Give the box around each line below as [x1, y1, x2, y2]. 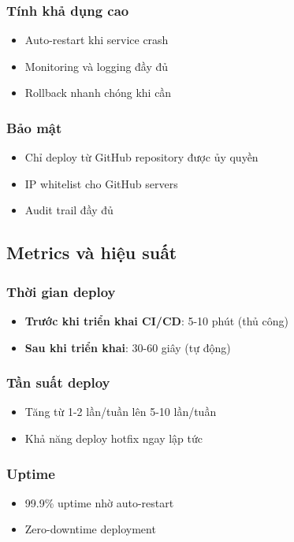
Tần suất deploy [6, 373, 110, 392]
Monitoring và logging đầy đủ [24, 58, 169, 74]
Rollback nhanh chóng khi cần [24, 84, 172, 101]
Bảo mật [6, 117, 62, 137]
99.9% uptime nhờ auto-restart [24, 494, 174, 510]
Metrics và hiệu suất [6, 240, 177, 265]
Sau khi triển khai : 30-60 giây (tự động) [24, 339, 231, 355]
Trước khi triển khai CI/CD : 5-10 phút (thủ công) [24, 313, 289, 329]
